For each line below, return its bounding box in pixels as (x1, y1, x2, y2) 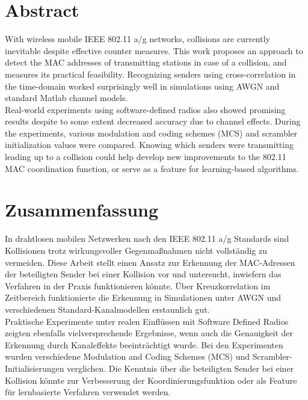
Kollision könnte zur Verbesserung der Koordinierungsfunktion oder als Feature (5, 374, 297, 386)
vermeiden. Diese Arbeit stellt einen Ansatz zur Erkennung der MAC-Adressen (5, 256, 295, 268)
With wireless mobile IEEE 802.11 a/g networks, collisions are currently (5, 32, 270, 45)
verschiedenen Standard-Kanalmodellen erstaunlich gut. (5, 303, 210, 315)
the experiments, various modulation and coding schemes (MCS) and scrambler (5, 126, 298, 139)
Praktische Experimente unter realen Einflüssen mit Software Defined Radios (5, 315, 289, 327)
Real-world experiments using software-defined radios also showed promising (5, 103, 286, 115)
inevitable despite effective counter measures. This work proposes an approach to (5, 44, 303, 57)
